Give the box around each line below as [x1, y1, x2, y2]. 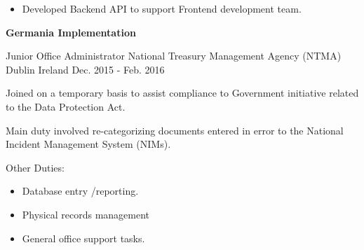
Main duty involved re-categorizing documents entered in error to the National [6, 123, 344, 137]
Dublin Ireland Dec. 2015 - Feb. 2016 [6, 62, 165, 76]
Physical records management [22, 207, 150, 221]
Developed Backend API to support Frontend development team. [22, 1, 302, 15]
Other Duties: [6, 160, 65, 174]
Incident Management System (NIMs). [6, 137, 171, 151]
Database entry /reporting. [22, 183, 139, 198]
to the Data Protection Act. [6, 99, 126, 113]
